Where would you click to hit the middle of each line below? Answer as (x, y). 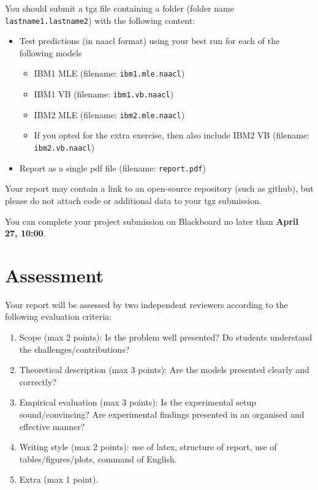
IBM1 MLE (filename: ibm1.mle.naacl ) (109, 73)
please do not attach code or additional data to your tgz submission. (133, 200)
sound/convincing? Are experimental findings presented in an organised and (162, 414)
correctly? (38, 381)
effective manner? (52, 426)
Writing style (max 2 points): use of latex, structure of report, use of (148, 447)
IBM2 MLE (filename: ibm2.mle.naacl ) (109, 114)
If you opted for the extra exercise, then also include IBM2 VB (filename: (172, 135)
